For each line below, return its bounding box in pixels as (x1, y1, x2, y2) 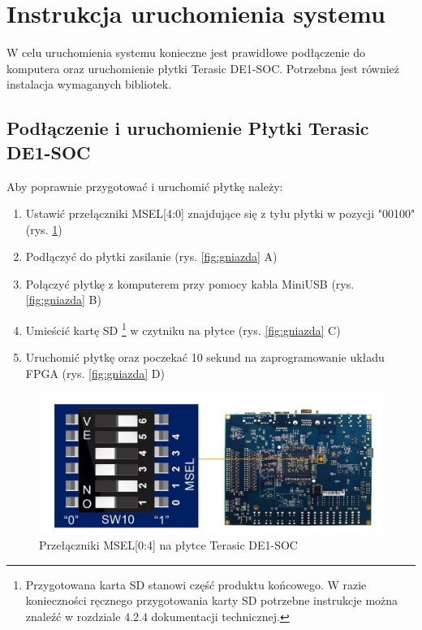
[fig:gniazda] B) (25, 291, 101, 308)
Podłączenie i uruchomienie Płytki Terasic (6, 115, 369, 141)
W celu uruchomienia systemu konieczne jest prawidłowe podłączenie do (6, 44, 366, 61)
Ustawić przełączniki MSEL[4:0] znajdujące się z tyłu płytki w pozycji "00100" (25, 205, 416, 222)
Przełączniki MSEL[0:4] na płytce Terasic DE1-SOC (39, 537, 298, 554)
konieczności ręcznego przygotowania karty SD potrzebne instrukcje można (25, 592, 398, 609)
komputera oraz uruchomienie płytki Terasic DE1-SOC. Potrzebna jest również (6, 59, 400, 76)
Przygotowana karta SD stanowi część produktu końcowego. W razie (25, 576, 367, 593)
